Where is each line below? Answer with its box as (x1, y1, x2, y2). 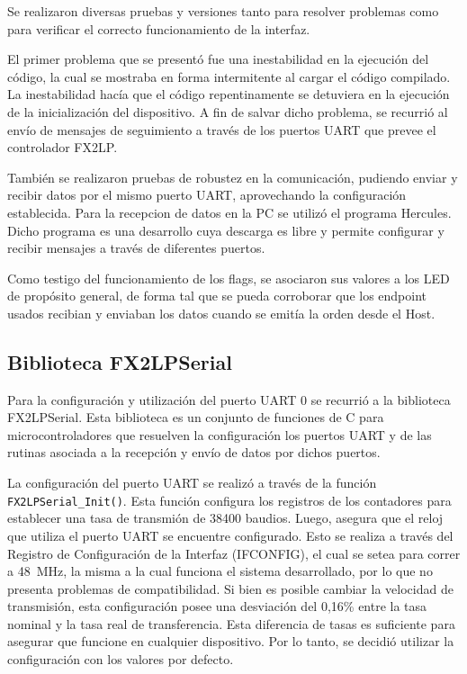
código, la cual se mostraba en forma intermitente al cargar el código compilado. (7, 67, 451, 85)
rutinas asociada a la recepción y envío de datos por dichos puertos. (7, 443, 381, 462)
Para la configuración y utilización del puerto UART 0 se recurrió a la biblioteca (7, 390, 451, 409)
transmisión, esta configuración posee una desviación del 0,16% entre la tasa (7, 597, 427, 616)
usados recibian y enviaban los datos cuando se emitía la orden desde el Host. (7, 303, 436, 322)
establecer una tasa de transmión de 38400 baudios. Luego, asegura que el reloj (7, 508, 444, 527)
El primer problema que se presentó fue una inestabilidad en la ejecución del (7, 49, 429, 68)
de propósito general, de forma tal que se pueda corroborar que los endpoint (7, 286, 427, 305)
